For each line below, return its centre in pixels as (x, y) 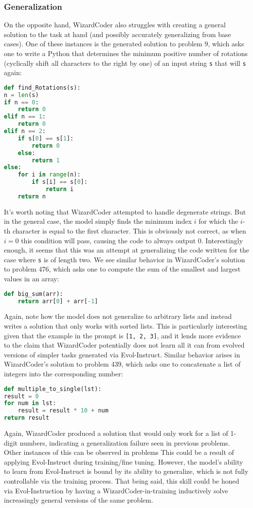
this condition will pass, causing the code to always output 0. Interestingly (132, 240)
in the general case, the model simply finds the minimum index (98, 221)
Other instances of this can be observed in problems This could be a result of (119, 452)
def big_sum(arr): (34, 294)
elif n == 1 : (25, 117)
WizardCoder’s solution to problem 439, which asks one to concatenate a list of (122, 364)
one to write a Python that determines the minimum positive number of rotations (126, 53)
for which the (218, 221)
